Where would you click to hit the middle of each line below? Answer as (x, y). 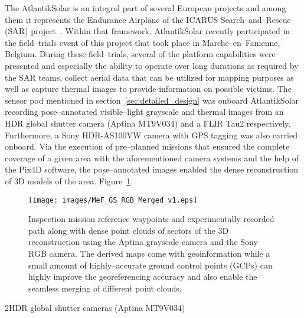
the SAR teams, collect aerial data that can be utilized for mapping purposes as (149, 77)
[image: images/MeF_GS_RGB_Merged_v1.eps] (113, 200)
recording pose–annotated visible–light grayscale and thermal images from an (144, 112)
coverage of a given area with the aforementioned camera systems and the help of (152, 158)
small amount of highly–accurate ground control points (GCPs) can (151, 265)
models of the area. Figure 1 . (80, 180)
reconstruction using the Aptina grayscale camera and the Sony (143, 242)
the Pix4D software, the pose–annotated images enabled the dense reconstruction (152, 169)
